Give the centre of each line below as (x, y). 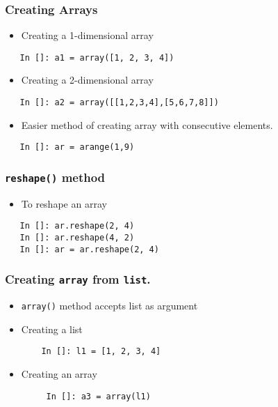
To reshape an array (64, 203)
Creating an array (59, 374)
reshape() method (55, 177)
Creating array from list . (78, 279)
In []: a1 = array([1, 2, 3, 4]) (97, 57)
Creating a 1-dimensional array (87, 35)
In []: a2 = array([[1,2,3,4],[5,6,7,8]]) (119, 103)
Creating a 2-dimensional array (87, 80)
